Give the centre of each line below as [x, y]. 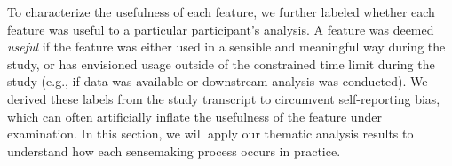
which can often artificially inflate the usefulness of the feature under [194, 116]
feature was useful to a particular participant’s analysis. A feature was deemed [221, 29]
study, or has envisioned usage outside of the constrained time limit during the [221, 63]
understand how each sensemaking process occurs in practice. [174, 150]
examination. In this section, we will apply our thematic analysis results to [210, 134]
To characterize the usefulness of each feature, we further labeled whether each [221, 12]
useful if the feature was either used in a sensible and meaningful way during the [226, 47]
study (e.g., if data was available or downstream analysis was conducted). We [218, 81]
